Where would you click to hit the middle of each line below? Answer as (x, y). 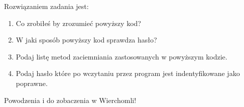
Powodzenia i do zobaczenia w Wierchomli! (70, 100)
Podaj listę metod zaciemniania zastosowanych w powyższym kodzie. (121, 56)
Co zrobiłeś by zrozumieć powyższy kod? (78, 23)
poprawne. (32, 83)
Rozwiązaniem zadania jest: (46, 6)
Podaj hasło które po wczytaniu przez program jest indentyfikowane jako (128, 73)
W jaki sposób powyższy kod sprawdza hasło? (86, 40)
